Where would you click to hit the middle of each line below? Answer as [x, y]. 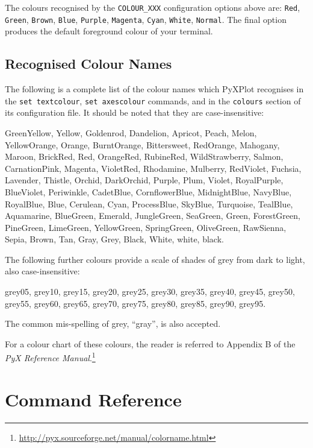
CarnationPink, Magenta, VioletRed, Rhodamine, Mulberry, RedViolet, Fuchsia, [153, 168]
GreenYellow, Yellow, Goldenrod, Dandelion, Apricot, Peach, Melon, [131, 132]
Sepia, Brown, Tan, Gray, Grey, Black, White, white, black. [114, 239]
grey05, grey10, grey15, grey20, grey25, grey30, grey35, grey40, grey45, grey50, [150, 292]
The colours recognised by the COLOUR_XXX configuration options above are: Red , [153, 7]
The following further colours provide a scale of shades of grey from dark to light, [155, 259]
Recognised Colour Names [88, 64]
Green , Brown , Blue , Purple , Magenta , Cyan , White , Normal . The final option [146, 19]
